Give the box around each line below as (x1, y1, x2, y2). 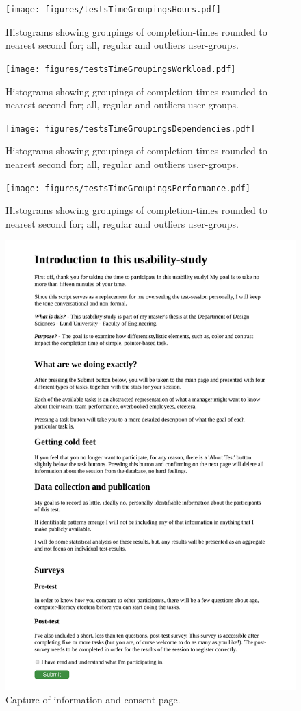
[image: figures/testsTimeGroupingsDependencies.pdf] (5, 123, 256, 134)
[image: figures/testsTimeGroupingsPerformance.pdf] (5, 183, 250, 193)
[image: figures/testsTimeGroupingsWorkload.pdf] (5, 64, 236, 74)
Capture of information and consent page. (5, 692, 181, 706)
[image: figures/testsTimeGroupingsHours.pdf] (5, 5, 221, 14)
